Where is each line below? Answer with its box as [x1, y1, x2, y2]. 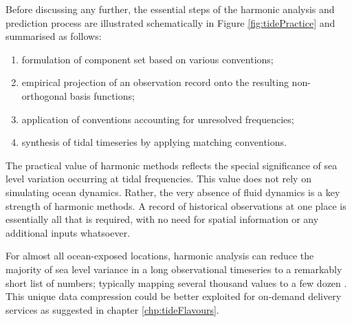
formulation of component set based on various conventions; [21, 52, 274, 66]
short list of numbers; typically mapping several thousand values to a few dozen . [5, 275, 347, 290]
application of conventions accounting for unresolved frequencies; [21, 111, 294, 126]
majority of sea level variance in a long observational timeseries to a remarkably [5, 261, 342, 276]
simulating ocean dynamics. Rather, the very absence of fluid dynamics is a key [5, 184, 340, 199]
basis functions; [69, 88, 135, 103]
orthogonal [21, 88, 67, 103]
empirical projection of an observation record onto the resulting [21, 75, 289, 89]
